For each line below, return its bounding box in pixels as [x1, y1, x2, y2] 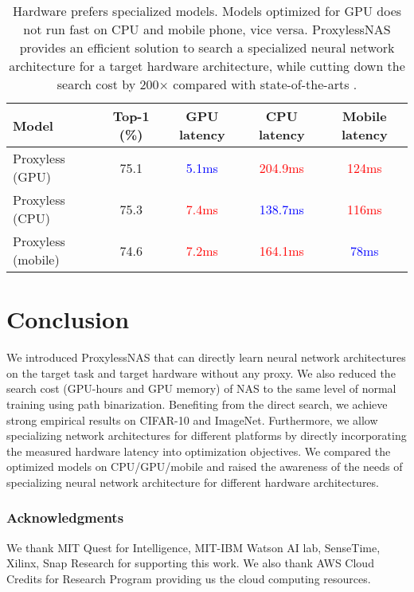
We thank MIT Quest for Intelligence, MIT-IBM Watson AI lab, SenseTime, [6, 539, 381, 555]
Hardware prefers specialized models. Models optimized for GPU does [12, 2, 402, 20]
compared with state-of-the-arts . [173, 75, 357, 93]
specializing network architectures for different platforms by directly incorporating [6, 427, 407, 444]
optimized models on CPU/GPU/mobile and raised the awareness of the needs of [6, 458, 403, 475]
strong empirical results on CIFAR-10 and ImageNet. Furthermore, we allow [6, 411, 378, 428]
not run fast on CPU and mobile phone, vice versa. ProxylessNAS [23, 20, 391, 38]
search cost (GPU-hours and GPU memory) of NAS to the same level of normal [6, 380, 396, 397]
